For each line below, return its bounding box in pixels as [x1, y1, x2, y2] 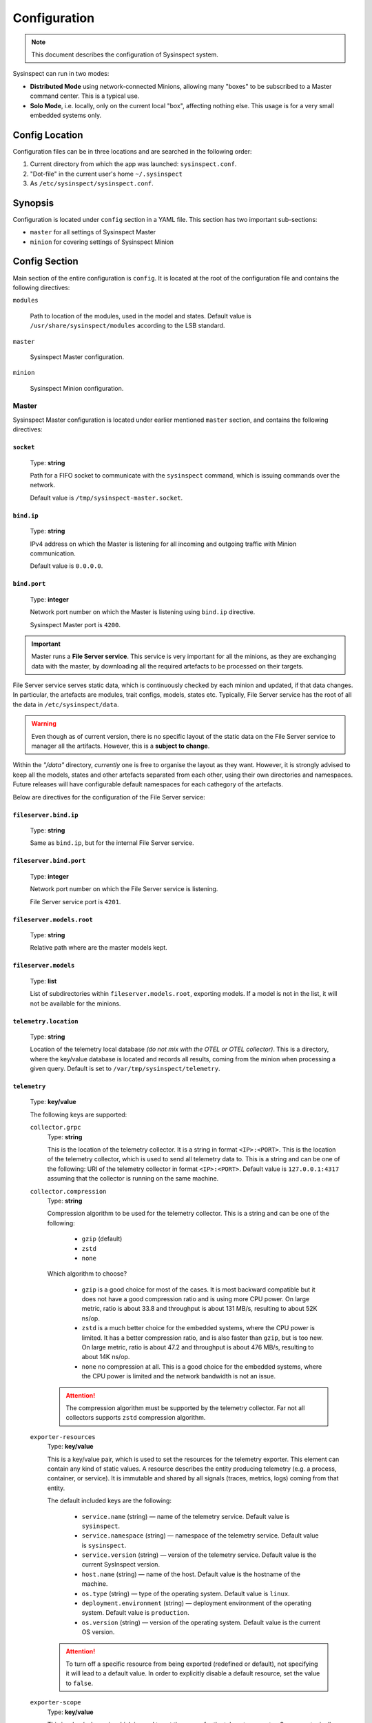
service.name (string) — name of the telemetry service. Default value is [81, 1512, 290, 1520]
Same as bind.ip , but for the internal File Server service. [30, 839, 194, 847]
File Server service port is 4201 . [30, 897, 121, 906]
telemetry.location [12, 1017, 79, 1025]
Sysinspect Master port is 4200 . [30, 620, 121, 629]
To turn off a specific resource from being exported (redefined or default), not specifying [65, 1660, 318, 1668]
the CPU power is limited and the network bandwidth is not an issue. [81, 1372, 276, 1380]
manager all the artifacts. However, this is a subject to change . [31, 742, 210, 751]
